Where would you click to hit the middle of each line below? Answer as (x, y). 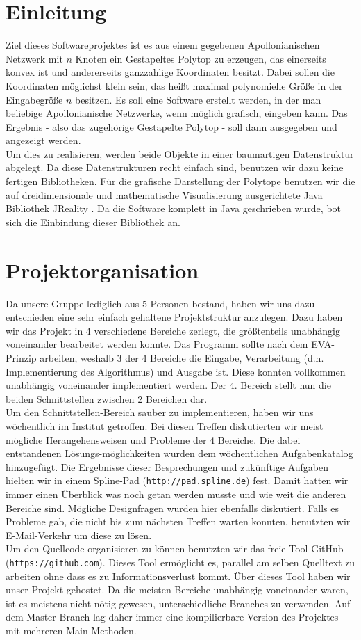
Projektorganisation (102, 270)
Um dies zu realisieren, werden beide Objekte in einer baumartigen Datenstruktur (180, 153)
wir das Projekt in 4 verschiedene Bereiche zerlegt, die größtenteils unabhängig (173, 330)
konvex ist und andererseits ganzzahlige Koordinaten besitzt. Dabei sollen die (170, 72)
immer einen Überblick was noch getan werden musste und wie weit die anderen (176, 494)
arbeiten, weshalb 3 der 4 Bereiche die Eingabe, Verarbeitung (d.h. (182, 357)
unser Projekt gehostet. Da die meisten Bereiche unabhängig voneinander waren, (177, 590)
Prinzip (21, 357)
